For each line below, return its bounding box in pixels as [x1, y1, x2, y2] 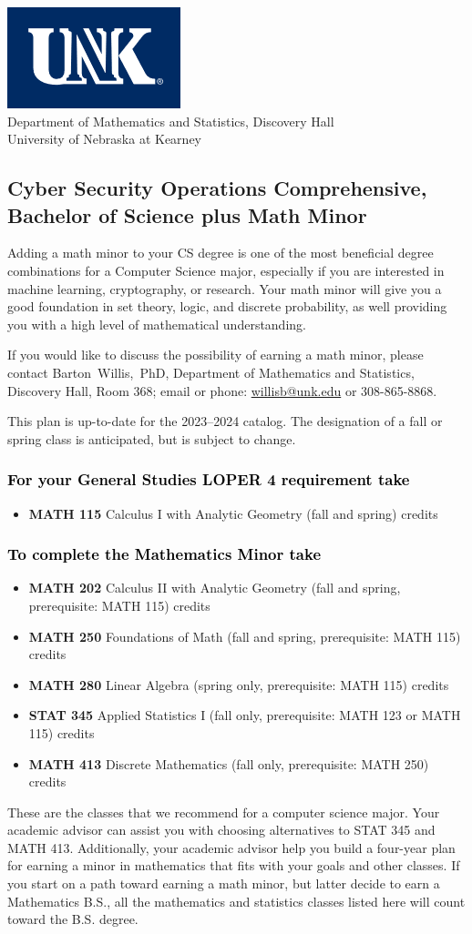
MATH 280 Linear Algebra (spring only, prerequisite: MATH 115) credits [28, 675, 449, 694]
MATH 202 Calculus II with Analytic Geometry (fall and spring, [28, 578, 401, 597]
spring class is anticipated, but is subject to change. [7, 429, 296, 448]
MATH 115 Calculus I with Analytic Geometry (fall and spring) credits [28, 503, 438, 523]
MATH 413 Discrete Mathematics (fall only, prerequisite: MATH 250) [28, 754, 429, 773]
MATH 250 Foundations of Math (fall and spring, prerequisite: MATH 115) [28, 626, 461, 645]
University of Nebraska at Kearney [7, 129, 201, 148]
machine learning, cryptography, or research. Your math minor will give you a [7, 279, 442, 298]
